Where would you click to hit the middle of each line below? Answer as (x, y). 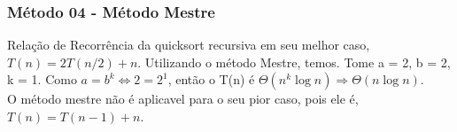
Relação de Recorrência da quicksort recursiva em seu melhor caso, (189, 45)
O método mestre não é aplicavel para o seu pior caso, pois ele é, (183, 99)
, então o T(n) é (211, 79)
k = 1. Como (42, 79)
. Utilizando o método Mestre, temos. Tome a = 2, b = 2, (294, 62)
